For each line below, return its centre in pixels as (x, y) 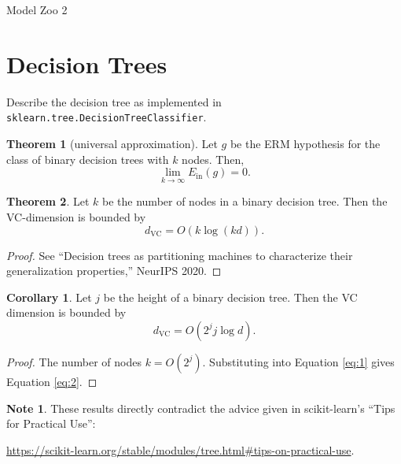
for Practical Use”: (51, 423)
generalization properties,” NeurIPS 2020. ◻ (114, 271)
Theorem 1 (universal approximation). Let (112, 143)
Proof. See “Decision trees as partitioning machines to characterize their (180, 255)
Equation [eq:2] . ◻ (52, 381)
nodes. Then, (213, 159)
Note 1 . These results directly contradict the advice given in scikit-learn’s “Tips (201, 408)
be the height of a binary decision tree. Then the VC (230, 297)
